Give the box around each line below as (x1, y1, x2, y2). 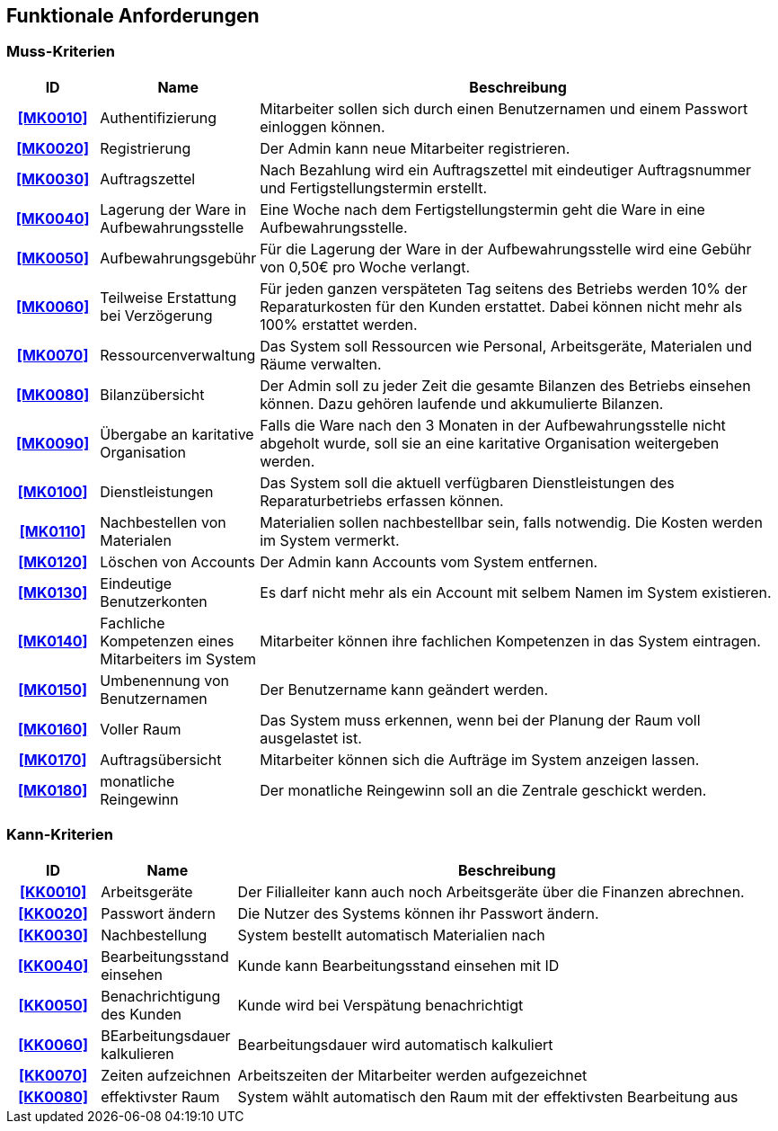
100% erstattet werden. (260, 315, 418, 334)
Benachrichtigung (101, 986, 221, 1005)
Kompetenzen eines (100, 631, 234, 650)
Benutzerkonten (100, 592, 208, 610)
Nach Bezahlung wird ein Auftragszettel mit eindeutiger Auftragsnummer (260, 160, 752, 179)
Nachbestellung (101, 925, 208, 944)
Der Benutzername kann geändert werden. (260, 680, 549, 699)
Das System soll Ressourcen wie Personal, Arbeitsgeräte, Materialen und (260, 336, 753, 355)
